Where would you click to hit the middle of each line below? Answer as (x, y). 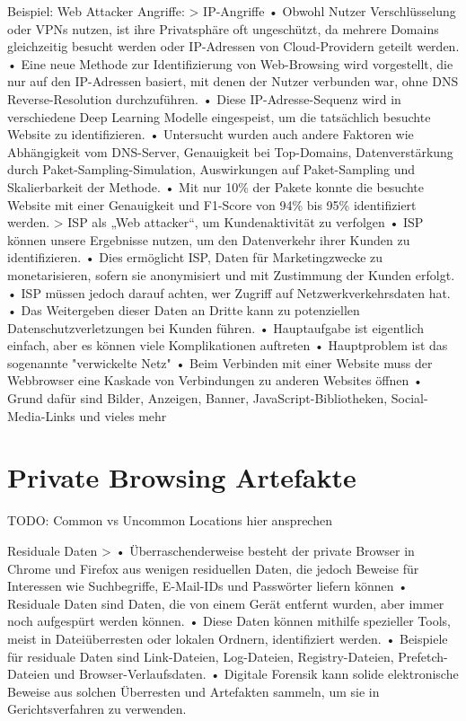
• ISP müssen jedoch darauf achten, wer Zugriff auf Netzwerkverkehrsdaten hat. (229, 292)
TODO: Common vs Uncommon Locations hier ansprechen (170, 520)
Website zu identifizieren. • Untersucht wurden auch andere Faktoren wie (211, 134)
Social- (409, 398)
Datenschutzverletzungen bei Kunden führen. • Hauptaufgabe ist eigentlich (216, 327)
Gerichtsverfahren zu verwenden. (97, 709)
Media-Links (41, 415)
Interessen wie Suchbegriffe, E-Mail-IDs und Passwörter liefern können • (208, 586)
